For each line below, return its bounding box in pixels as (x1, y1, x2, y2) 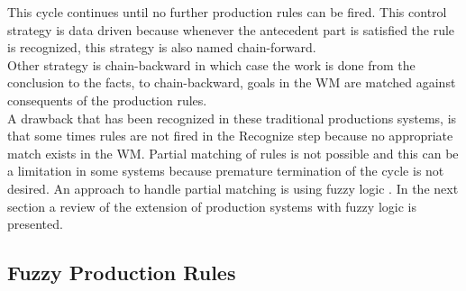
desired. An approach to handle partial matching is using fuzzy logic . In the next (7, 178, 459, 197)
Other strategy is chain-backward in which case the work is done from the (7, 55, 416, 74)
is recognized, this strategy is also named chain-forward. (7, 38, 316, 57)
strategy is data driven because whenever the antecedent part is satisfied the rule (7, 20, 455, 39)
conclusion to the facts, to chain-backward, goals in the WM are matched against (7, 73, 456, 92)
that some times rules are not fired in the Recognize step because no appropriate (7, 126, 453, 145)
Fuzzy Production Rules (7, 259, 236, 286)
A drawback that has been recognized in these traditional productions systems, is (7, 108, 457, 127)
